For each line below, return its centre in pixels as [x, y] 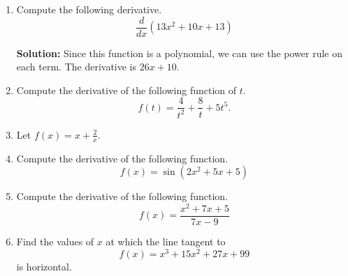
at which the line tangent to [166, 241]
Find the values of [55, 241]
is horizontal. [44, 266]
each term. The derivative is [77, 67]
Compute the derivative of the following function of [126, 90]
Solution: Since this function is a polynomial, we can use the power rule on [179, 53]
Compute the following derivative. [89, 9]
